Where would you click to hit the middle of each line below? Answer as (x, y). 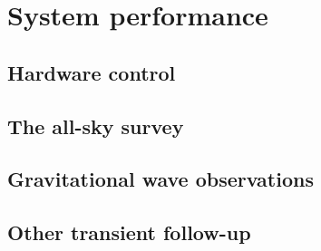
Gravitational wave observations (160, 179)
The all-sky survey (96, 125)
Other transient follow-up (129, 232)
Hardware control (92, 72)
